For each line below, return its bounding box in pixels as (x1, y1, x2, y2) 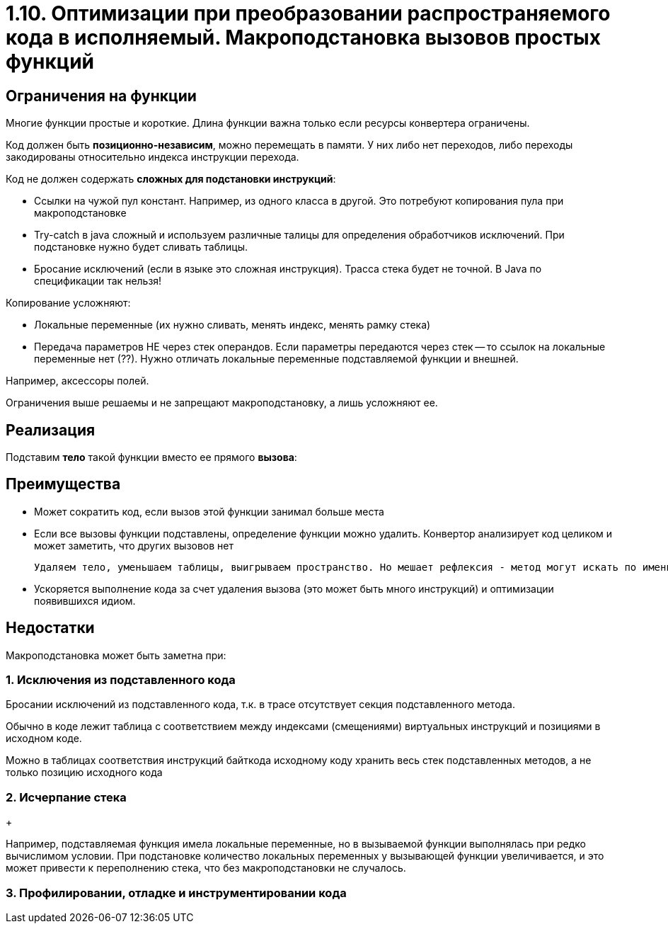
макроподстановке (34, 207, 127, 220)
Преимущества (6, 475, 121, 494)
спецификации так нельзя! (34, 275, 162, 287)
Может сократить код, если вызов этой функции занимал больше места (34, 505, 384, 518)
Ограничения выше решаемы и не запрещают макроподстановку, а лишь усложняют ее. (6, 397, 438, 409)
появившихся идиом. (34, 594, 136, 607)
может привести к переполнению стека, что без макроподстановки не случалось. (6, 862, 406, 874)
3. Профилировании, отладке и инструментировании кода (6, 885, 347, 900)
